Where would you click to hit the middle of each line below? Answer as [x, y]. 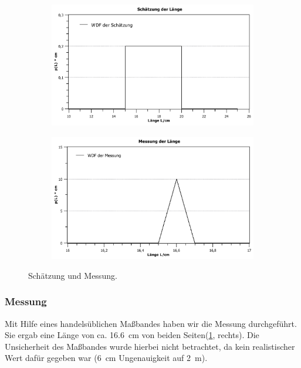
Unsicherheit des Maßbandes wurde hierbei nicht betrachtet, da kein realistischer [150, 346]
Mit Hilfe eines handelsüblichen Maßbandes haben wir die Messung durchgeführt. [151, 323]
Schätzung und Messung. [73, 275]
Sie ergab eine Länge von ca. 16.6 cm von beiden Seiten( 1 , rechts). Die [132, 335]
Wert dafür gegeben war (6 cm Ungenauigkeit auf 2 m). [106, 358]
